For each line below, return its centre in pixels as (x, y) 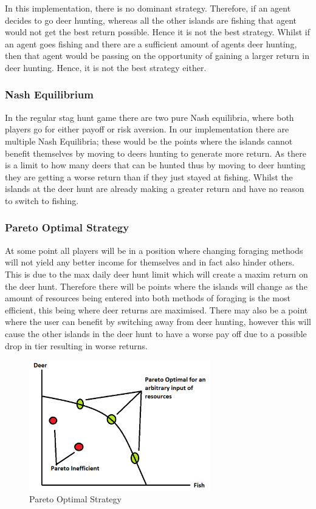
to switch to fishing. (42, 200)
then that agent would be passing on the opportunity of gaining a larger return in (157, 56)
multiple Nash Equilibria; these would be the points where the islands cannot (149, 141)
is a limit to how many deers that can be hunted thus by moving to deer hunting (155, 165)
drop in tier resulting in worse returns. (76, 345)
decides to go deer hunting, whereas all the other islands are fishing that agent (151, 20)
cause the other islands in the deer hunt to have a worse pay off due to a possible (156, 333)
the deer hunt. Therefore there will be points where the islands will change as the (156, 286)
